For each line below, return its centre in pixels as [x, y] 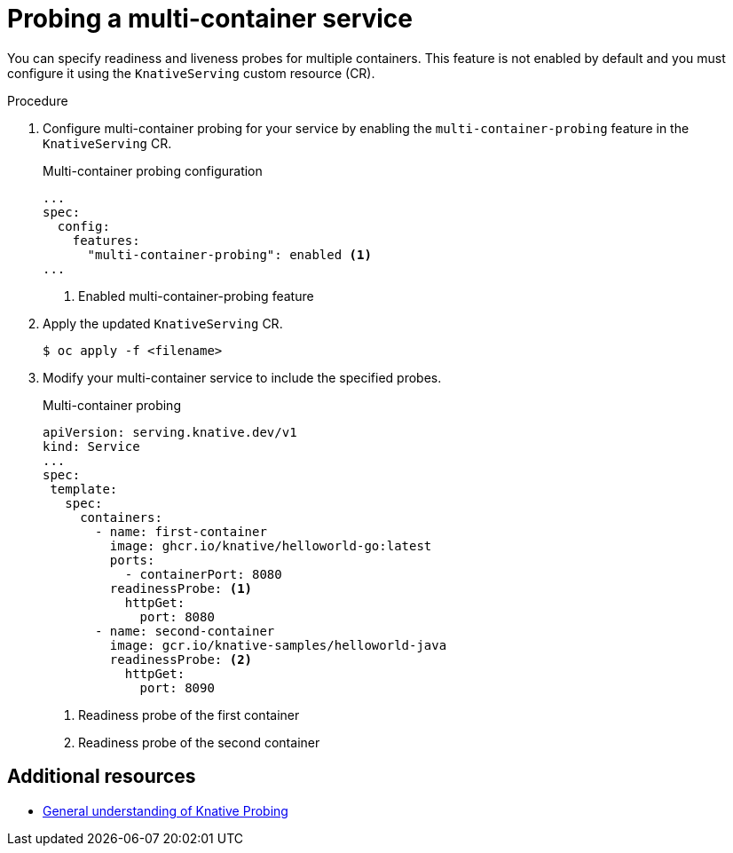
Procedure [38, 100]
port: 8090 [177, 687]
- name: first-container [181, 531]
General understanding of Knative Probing [166, 810]
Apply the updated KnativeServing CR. [163, 323]
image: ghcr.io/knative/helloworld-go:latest [271, 545]
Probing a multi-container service [210, 19]
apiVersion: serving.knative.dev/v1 [170, 432]
